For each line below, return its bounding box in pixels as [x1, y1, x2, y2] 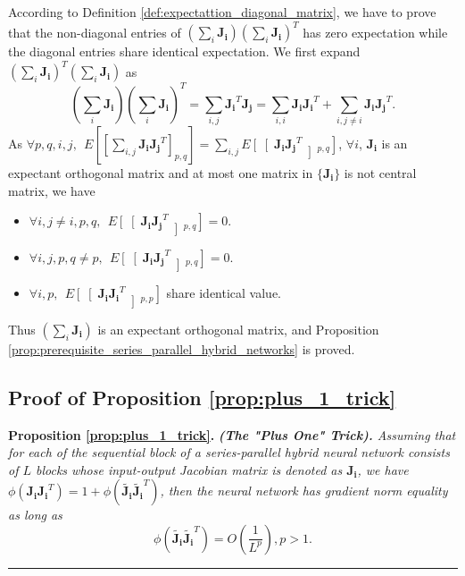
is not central [344, 164, 417, 182]
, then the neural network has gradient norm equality [160, 481, 448, 500]
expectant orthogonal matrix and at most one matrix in [8, 164, 313, 182]
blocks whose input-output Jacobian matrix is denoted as [36, 460, 343, 479]
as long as [8, 505, 62, 524]
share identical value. [166, 284, 282, 302]
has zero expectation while [303, 22, 448, 41]
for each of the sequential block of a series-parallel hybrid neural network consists [8, 443, 450, 462]
